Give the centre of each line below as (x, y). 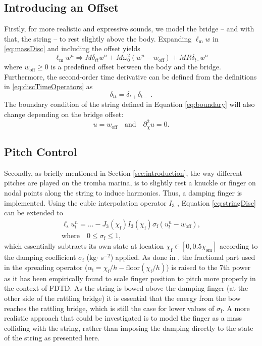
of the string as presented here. (52, 338)
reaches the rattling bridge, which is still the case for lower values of (109, 308)
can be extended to (34, 213)
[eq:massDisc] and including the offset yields (72, 48)
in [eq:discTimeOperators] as (48, 86)
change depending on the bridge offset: (64, 114)
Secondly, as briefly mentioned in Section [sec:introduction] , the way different (123, 172)
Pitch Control (41, 151)
